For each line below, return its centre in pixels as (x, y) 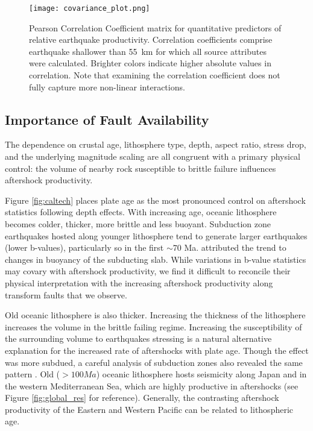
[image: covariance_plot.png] (90, 8)
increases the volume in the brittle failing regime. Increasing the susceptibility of (153, 326)
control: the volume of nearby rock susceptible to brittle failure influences (141, 168)
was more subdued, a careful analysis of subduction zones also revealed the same (154, 362)
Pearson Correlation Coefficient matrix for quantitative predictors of (155, 27)
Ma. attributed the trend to (235, 247)
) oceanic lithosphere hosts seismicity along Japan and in (201, 374)
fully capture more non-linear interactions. (107, 87)
